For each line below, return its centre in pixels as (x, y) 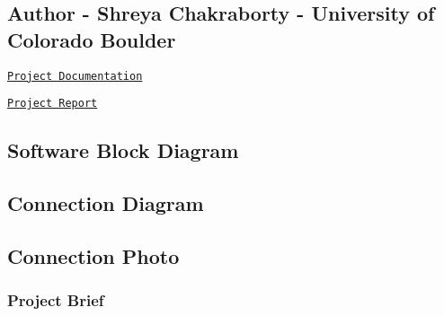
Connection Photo (93, 255)
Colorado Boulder (92, 39)
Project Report (53, 104)
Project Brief (56, 300)
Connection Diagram (106, 203)
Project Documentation (75, 76)
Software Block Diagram (123, 150)
